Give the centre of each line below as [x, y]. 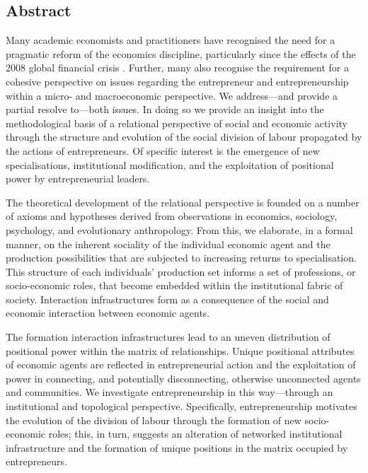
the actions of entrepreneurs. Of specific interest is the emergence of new [163, 150]
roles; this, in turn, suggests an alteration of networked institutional [195, 434]
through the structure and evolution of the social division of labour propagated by [184, 137]
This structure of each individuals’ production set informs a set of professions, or [181, 271]
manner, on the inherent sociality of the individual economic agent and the [168, 244]
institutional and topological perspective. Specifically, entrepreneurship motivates [182, 406]
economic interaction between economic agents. [108, 313]
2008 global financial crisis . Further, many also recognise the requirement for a [177, 68]
